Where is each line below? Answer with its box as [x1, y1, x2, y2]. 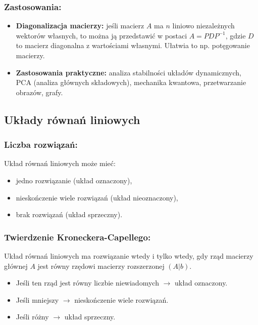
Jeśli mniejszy [16, 294, 59, 305]
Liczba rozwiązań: [4, 138, 78, 151]
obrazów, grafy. [16, 87, 63, 97]
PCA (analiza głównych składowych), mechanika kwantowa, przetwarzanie [16, 77, 246, 88]
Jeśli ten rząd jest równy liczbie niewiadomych [16, 277, 159, 288]
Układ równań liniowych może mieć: [4, 158, 116, 169]
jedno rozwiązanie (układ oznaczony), [16, 175, 132, 185]
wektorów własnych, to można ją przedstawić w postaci [16, 30, 187, 40]
